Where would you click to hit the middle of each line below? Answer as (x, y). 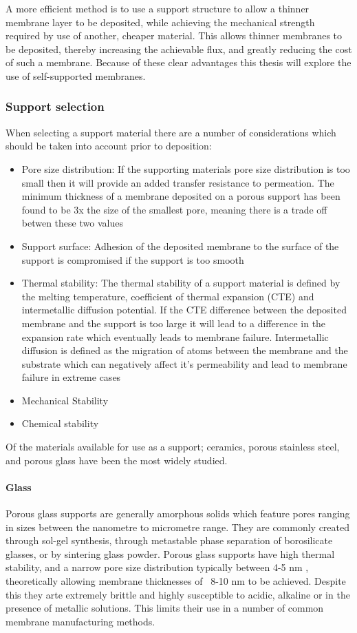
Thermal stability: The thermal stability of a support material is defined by (181, 283)
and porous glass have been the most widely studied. (117, 460)
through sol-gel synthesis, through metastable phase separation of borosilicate (169, 540)
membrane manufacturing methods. (80, 621)
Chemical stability (60, 423)
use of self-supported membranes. (76, 75)
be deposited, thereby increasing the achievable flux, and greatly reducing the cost (179, 49)
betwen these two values (72, 223)
